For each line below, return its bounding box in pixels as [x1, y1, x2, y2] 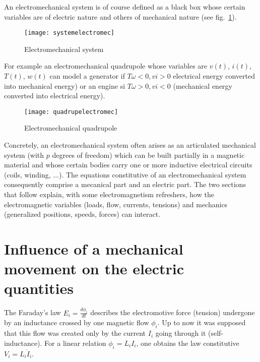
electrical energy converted [173, 71, 255, 81]
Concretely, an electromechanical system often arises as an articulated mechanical [4, 140, 256, 150]
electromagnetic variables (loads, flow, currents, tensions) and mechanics [4, 199, 228, 209]
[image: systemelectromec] [24, 29, 114, 37]
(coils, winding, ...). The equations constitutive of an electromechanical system [4, 169, 246, 179]
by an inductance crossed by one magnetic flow [4, 317, 149, 328]
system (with [4, 149, 44, 160]
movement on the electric [4, 258, 184, 279]
